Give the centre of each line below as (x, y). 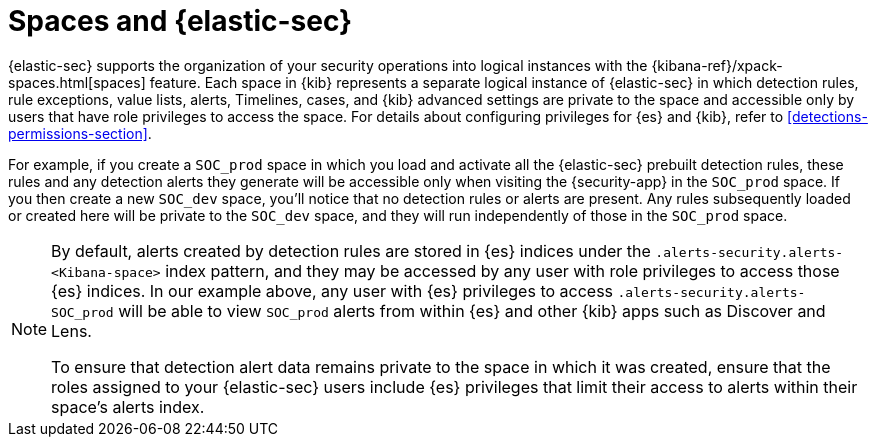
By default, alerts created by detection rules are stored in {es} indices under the (351, 250)
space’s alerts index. (128, 406)
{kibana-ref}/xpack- (717, 65)
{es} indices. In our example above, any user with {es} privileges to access (332, 290)
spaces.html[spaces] (77, 82)
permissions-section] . (80, 133)
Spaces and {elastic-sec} (180, 21)
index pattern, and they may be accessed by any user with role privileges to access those (502, 270)
